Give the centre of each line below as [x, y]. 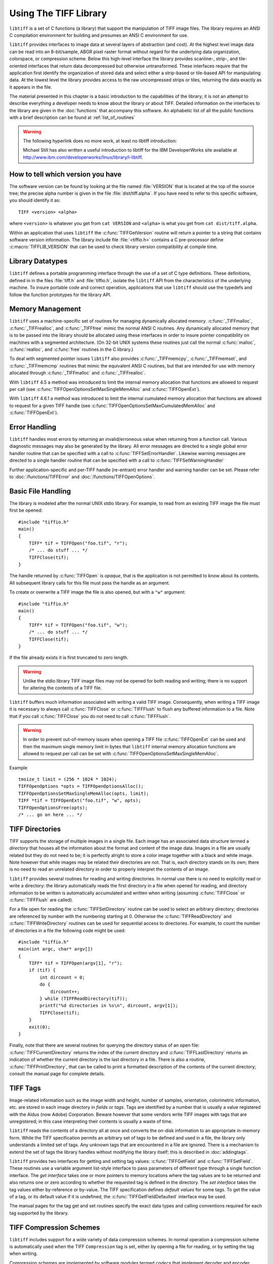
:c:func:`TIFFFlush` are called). [41, 899]
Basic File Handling [40, 491]
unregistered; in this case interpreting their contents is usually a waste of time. [91, 1121]
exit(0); [39, 1027]
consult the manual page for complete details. [57, 1073]
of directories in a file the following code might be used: [67, 930]
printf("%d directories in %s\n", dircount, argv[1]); [109, 1006]
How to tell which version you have [65, 174]
